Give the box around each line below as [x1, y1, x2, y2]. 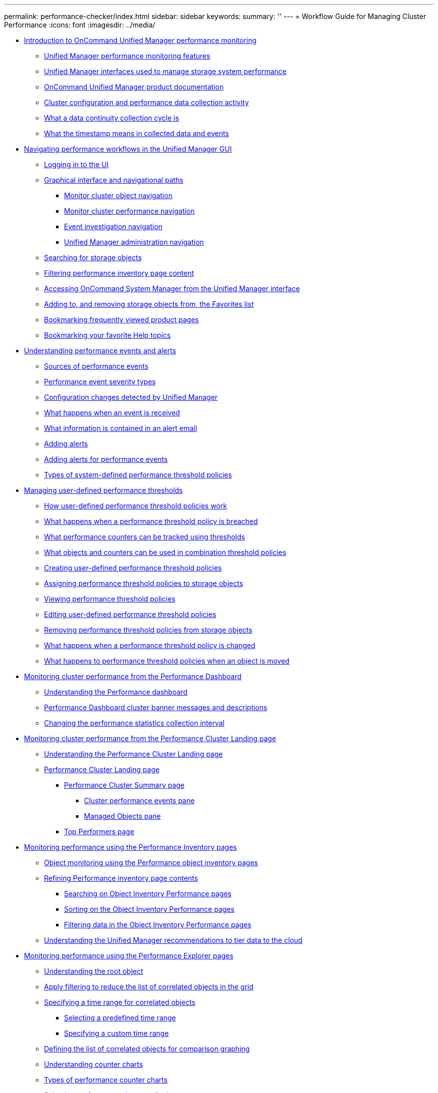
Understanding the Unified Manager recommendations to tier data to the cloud [44, 936, 302, 944]
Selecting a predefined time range [64, 1013, 176, 1022]
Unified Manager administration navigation [64, 238, 204, 246]
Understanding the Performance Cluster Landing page [44, 750, 223, 758]
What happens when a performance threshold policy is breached [44, 517, 258, 525]
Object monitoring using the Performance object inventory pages [44, 858, 258, 867]
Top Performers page [64, 827, 134, 836]
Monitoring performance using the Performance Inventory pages [24, 843, 237, 851]
